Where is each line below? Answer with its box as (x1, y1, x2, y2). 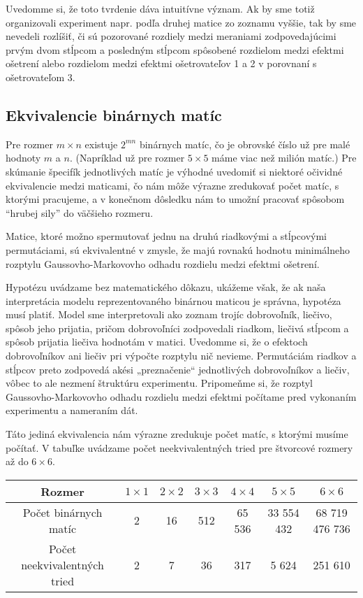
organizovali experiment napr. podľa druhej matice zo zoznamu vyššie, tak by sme (6, 15, 357, 29)
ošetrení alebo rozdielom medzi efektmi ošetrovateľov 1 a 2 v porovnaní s (6, 56, 317, 71)
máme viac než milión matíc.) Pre (212, 150, 357, 165)
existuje (84, 136, 118, 151)
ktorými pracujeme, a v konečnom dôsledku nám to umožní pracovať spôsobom (6, 192, 345, 206)
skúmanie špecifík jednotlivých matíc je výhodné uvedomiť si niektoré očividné (6, 164, 343, 178)
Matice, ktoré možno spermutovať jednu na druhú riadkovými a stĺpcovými (6, 229, 327, 243)
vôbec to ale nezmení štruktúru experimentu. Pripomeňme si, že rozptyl (6, 376, 313, 390)
